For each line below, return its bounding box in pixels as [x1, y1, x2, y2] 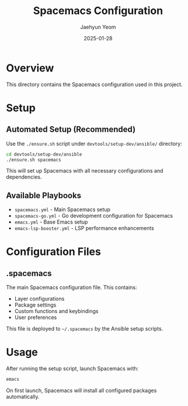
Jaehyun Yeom [80, 23, 116, 30]
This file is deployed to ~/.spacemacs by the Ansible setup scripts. [6, 325, 163, 332]
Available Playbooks [6, 190, 82, 200]
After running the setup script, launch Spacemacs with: [6, 365, 139, 372]
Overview [6, 61, 54, 74]
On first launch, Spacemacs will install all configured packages [6, 387, 157, 394]
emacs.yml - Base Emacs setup [14, 218, 88, 226]
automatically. [6, 393, 40, 400]
